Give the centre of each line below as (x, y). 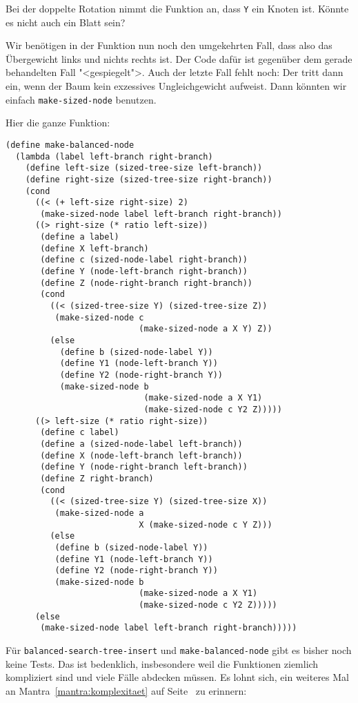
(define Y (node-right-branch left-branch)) (144, 467)
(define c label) (80, 433)
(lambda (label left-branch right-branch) (114, 156)
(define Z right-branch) (97, 478)
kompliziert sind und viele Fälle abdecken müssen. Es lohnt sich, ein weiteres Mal (177, 677)
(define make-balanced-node (70, 145)
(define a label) (80, 237)
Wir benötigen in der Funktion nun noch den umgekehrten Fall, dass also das (169, 45)
